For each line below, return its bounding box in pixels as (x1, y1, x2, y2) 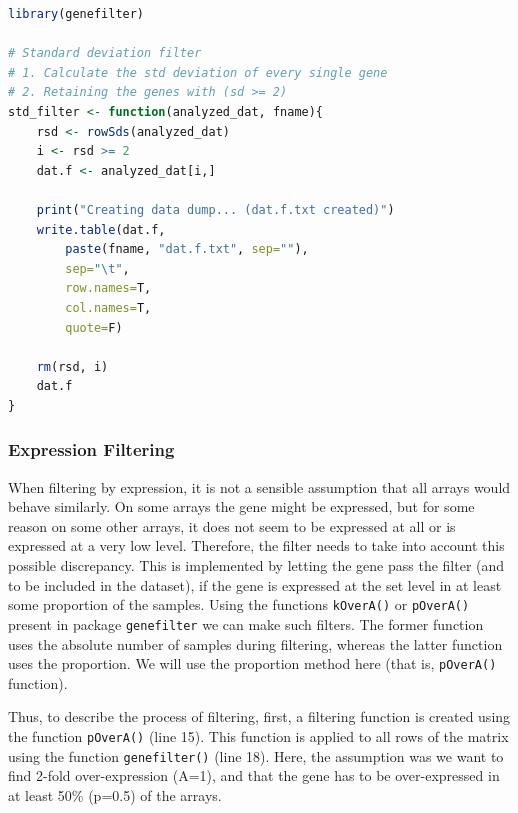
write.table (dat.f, (36, 222, 166, 237)
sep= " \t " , (65, 261, 130, 276)
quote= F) (65, 320, 123, 335)
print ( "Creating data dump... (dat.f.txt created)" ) (36, 202, 395, 217)
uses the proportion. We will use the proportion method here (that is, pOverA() (8, 653, 497, 674)
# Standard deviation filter (8, 46, 202, 61)
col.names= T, (65, 300, 152, 315)
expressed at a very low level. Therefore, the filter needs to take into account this (8, 535, 505, 556)
